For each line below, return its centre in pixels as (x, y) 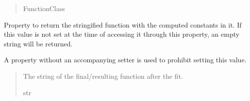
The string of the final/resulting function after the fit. (103, 76)
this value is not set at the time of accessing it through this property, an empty (122, 34)
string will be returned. (38, 43)
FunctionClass (44, 8)
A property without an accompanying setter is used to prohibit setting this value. (125, 60)
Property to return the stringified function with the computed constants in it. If (123, 24)
